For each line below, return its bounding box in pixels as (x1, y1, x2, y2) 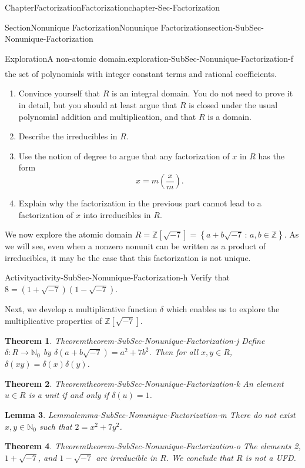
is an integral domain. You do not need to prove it (111, 87, 293, 99)
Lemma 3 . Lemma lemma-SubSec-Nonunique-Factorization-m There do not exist (5, 408, 296, 420)
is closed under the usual (189, 99, 278, 111)
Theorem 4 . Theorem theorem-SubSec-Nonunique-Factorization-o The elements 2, (5, 440, 301, 452)
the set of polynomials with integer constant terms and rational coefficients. (5, 67, 277, 79)
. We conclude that (166, 451, 233, 463)
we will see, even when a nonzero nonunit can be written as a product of (5, 240, 266, 252)
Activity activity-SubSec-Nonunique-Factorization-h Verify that (5, 271, 230, 283)
